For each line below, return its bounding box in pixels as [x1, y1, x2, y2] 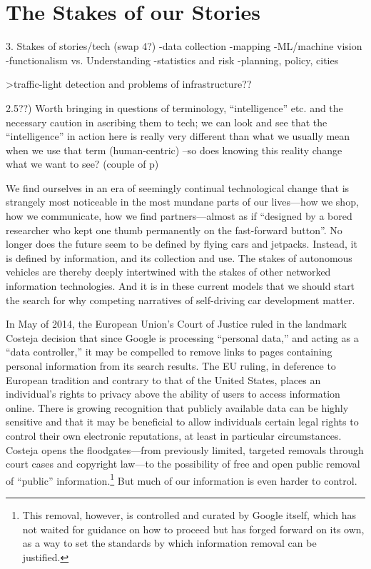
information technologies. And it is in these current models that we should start [6, 278, 355, 293]
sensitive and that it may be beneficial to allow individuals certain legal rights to [6, 414, 359, 429]
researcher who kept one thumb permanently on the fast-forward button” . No [6, 222, 342, 237]
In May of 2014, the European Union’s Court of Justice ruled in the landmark [6, 316, 347, 331]
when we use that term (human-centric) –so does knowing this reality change [6, 142, 342, 157]
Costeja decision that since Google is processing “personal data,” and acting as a [6, 330, 359, 345]
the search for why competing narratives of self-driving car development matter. [6, 292, 355, 307]
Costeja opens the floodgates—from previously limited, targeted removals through [6, 442, 364, 457]
